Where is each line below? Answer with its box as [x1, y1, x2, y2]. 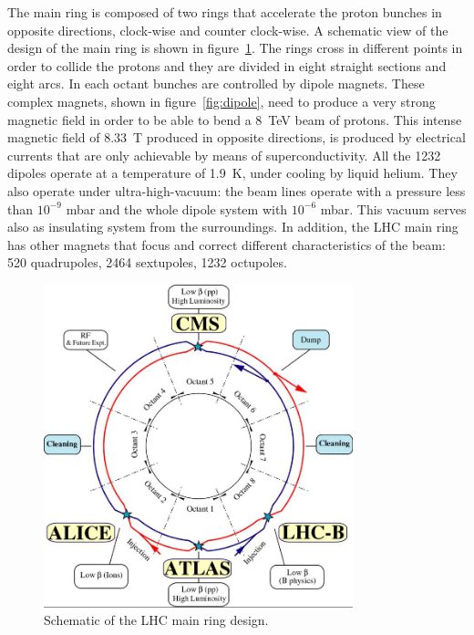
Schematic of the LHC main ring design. [44, 610, 269, 630]
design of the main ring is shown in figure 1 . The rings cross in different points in [7, 38, 463, 57]
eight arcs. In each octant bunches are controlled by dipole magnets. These [7, 74, 425, 93]
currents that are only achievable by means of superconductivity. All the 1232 [7, 145, 441, 164]
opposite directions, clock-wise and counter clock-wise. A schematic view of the [7, 20, 448, 39]
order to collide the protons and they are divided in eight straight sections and [7, 56, 447, 75]
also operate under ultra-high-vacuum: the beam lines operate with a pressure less [7, 181, 466, 200]
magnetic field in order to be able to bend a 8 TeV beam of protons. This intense [7, 109, 462, 129]
